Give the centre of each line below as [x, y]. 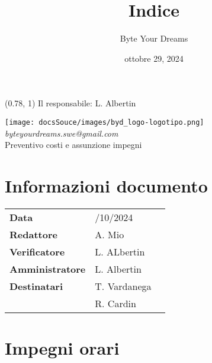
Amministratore [48, 269]
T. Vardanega [123, 286]
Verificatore [37, 251]
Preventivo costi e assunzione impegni [73, 145]
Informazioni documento [106, 185]
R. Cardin [115, 303]
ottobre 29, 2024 [154, 58]
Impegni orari [62, 348]
